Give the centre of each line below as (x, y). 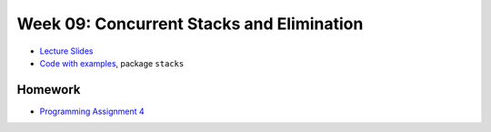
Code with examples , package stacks (112, 63)
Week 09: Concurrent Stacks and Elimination (190, 24)
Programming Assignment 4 (92, 111)
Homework (49, 90)
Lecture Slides (66, 51)
